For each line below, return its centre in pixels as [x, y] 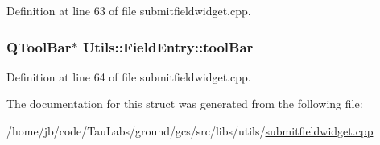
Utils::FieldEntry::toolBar [168, 46]
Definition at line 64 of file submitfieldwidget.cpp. [129, 76]
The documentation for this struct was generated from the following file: [185, 104]
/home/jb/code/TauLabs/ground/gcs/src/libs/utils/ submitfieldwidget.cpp [190, 130]
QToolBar [39, 46]
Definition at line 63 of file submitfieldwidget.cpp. [129, 10]
